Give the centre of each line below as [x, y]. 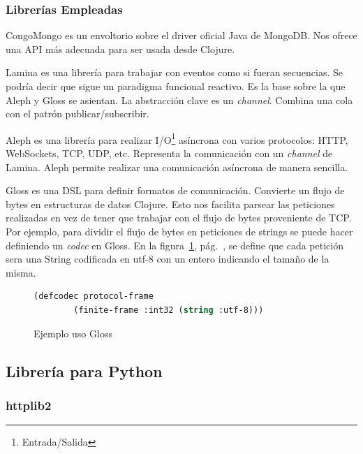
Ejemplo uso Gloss [73, 333]
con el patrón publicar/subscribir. [77, 113]
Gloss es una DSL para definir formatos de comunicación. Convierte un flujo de [175, 190]
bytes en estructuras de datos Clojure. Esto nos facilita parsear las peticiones [170, 204]
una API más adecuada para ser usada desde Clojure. [120, 49]
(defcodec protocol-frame [94, 296]
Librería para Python [84, 371]
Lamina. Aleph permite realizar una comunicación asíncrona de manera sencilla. [177, 167]
